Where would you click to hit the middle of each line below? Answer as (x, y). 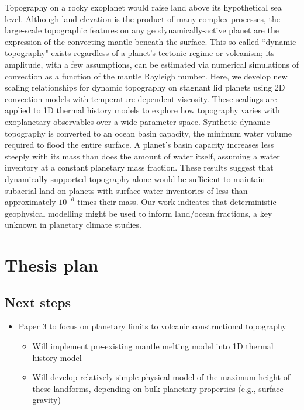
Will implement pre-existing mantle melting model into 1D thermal (153, 346)
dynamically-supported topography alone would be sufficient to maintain (135, 178)
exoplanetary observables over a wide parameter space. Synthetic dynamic (137, 121)
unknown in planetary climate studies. (73, 225)
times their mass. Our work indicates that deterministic (177, 202)
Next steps (38, 302)
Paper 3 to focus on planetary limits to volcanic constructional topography (152, 326)
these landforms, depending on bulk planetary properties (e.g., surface (158, 388)
